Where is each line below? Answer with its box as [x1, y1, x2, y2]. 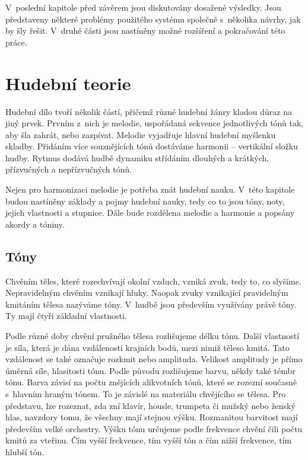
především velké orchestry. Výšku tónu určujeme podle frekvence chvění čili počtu [5, 422, 303, 435]
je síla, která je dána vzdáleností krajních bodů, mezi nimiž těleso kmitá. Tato [5, 341, 290, 353]
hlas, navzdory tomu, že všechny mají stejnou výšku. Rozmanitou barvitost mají [5, 411, 298, 423]
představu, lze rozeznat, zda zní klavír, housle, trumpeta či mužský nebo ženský [5, 399, 296, 411]
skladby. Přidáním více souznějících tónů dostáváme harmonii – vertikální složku [5, 140, 298, 152]
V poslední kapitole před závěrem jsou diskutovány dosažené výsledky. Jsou [5, 1, 281, 13]
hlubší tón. [5, 445, 45, 458]
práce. [5, 36, 27, 48]
